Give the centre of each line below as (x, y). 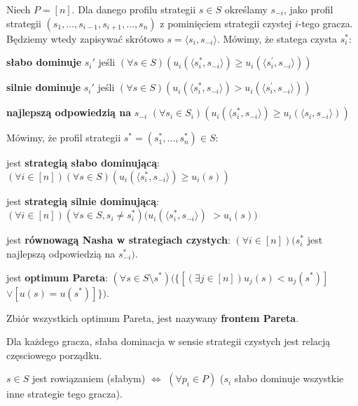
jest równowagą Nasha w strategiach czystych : (118, 240)
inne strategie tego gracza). (64, 394)
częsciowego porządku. (54, 355)
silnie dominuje (44, 87)
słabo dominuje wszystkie (289, 378)
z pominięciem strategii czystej (226, 23)
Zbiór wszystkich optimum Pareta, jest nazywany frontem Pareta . (153, 317)
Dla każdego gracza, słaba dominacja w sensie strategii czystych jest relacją (168, 341)
